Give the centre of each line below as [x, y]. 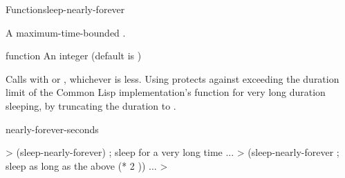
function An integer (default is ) [74, 56]
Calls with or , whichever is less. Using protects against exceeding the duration [172, 78]
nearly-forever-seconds [52, 129]
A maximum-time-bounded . [66, 32]
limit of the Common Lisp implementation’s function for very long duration [166, 92]
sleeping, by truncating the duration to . [91, 105]
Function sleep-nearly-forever [65, 9]
